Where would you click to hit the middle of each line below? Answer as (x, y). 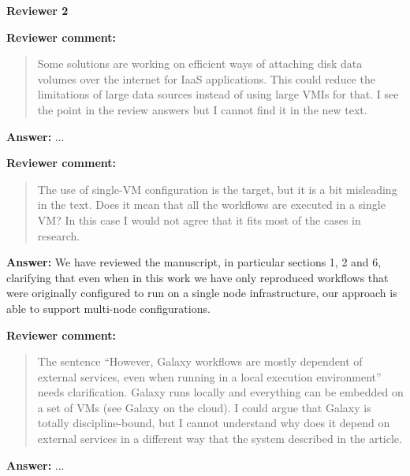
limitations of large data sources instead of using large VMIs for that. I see (218, 94)
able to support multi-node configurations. (108, 308)
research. (59, 235)
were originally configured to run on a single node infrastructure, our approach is (202, 293)
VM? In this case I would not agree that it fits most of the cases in (199, 219)
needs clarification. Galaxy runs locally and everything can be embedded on (220, 392)
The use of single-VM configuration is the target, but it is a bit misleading (217, 189)
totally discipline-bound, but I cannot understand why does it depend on (214, 423)
